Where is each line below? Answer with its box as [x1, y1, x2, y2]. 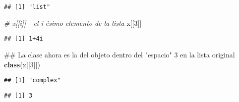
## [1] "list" [4, 3, 51, 10]
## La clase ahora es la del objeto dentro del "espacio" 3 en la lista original [4, 49, 235, 59]
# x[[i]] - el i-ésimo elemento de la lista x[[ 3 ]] [4, 17, 142, 28]
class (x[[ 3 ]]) [4, 59, 41, 69]
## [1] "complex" [4, 77, 61, 84]
